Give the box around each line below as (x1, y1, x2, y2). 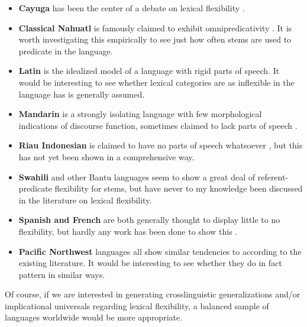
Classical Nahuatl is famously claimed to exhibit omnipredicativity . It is (18, 21, 292, 34)
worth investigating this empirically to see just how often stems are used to (18, 33, 292, 46)
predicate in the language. (18, 44, 113, 57)
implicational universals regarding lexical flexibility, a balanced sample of (5, 299, 269, 312)
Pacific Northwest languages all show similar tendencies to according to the (18, 245, 302, 257)
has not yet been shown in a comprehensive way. (18, 150, 195, 163)
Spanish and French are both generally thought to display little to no (18, 213, 280, 226)
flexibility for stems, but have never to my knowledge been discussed (54, 182, 303, 195)
